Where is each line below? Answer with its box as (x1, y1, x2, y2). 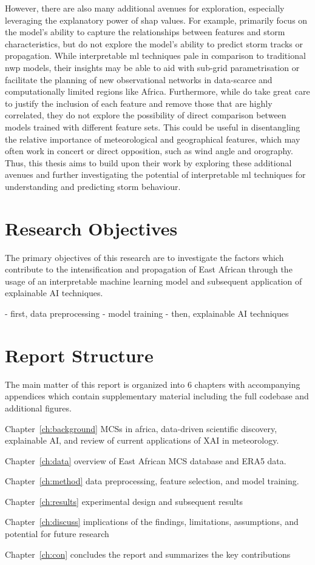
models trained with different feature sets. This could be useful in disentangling (5, 120, 300, 133)
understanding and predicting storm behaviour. (5, 180, 181, 192)
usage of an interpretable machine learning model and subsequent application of (5, 274, 302, 287)
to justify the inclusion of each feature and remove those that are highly (5, 96, 273, 109)
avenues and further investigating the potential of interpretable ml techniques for (5, 168, 306, 181)
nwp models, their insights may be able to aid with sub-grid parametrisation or (5, 61, 300, 73)
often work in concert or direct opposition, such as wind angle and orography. (5, 144, 293, 157)
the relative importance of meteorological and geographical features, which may (5, 132, 300, 145)
